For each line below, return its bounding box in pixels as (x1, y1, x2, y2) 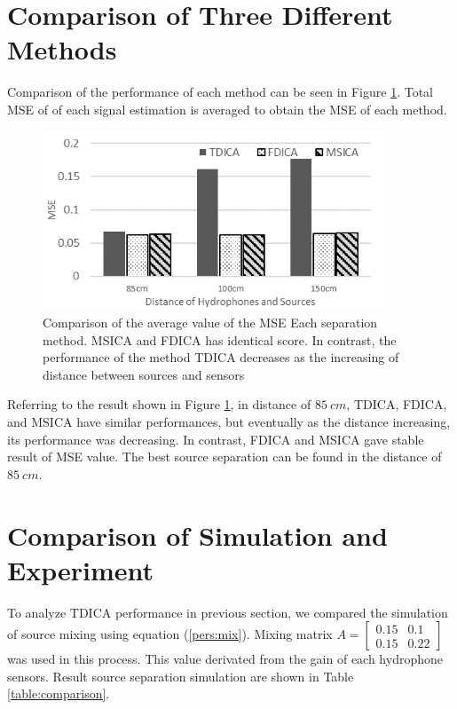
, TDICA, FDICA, (346, 395, 447, 414)
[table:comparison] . (7, 684, 110, 703)
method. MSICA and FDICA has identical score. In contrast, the (43, 330, 397, 349)
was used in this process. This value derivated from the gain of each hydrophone (7, 650, 443, 668)
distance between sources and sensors (43, 365, 245, 383)
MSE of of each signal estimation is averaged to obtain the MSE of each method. (7, 99, 447, 118)
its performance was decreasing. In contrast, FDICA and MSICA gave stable (7, 429, 424, 448)
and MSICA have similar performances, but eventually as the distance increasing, (7, 413, 451, 430)
